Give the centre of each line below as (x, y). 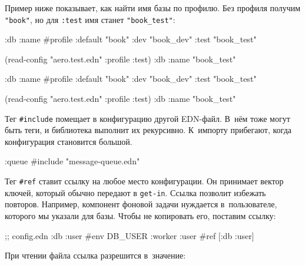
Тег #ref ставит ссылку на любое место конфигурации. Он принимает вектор (144, 181)
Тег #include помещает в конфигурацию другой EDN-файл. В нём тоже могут (147, 118)
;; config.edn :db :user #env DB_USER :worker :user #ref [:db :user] (130, 235)
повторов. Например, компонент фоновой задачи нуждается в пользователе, (141, 204)
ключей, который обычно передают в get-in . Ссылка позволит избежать (135, 192)
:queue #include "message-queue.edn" (72, 161)
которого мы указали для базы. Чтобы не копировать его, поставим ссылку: (140, 215)
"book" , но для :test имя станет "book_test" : (90, 19)
